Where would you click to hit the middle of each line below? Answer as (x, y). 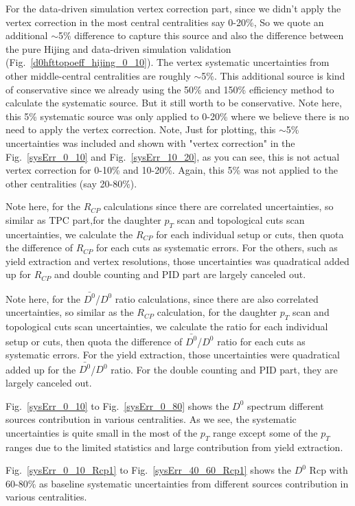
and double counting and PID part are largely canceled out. (180, 274)
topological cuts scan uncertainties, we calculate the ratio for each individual (167, 326)
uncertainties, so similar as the (70, 312)
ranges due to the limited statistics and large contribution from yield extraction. (174, 447)
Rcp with (329, 470)
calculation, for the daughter (217, 312)
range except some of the (265, 432)
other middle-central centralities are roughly (98, 75)
